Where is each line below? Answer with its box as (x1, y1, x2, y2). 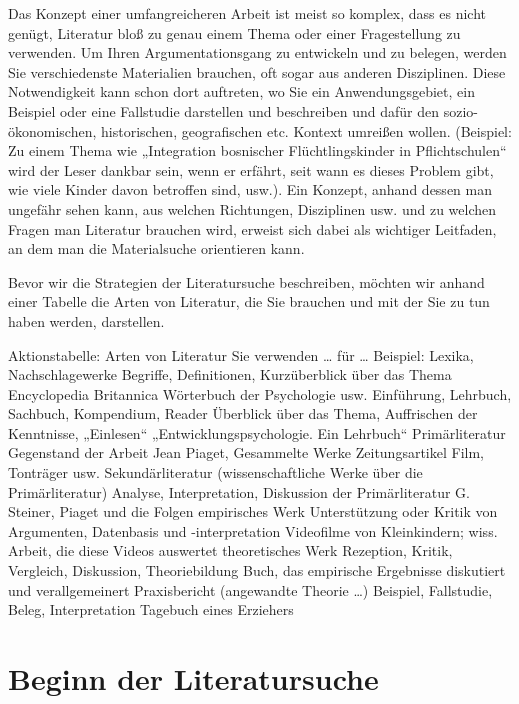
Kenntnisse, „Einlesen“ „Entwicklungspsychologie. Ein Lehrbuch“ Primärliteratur (8, 422, 506, 443)
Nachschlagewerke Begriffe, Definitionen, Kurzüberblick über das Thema (8, 364, 452, 385)
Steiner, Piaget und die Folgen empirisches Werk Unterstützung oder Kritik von (8, 501, 498, 522)
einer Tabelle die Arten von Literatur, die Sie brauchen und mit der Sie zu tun (8, 291, 490, 312)
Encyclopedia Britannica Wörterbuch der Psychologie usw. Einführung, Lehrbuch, (8, 383, 512, 404)
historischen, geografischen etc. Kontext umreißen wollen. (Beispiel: (101, 120, 512, 141)
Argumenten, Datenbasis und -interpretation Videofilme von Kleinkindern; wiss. (8, 520, 498, 541)
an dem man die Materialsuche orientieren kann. (8, 238, 305, 259)
